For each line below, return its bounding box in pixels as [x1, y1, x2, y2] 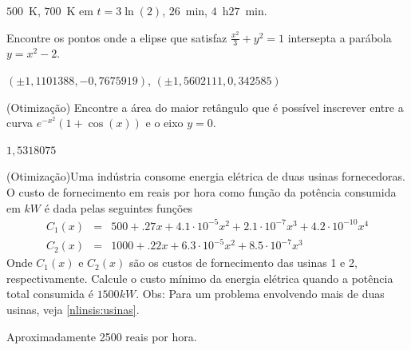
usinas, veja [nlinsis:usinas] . [6, 301, 140, 318]
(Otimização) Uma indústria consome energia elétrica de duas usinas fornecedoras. [6, 168, 405, 185]
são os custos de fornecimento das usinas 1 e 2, [128, 254, 358, 271]
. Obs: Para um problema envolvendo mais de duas [136, 285, 385, 302]
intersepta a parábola [287, 29, 392, 46]
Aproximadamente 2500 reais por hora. [6, 328, 197, 344]
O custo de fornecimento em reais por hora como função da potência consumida [6, 183, 397, 200]
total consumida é [6, 285, 93, 302]
